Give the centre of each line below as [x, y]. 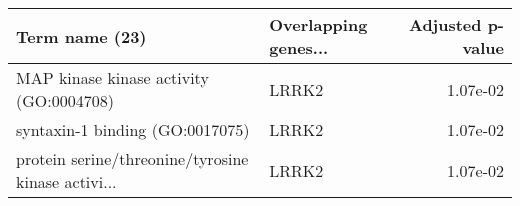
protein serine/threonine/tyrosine [132, 158]
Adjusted [445, 24]
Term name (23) [81, 36]
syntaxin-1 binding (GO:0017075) [133, 129]
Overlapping [318, 24]
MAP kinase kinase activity [112, 77]
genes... [299, 47]
